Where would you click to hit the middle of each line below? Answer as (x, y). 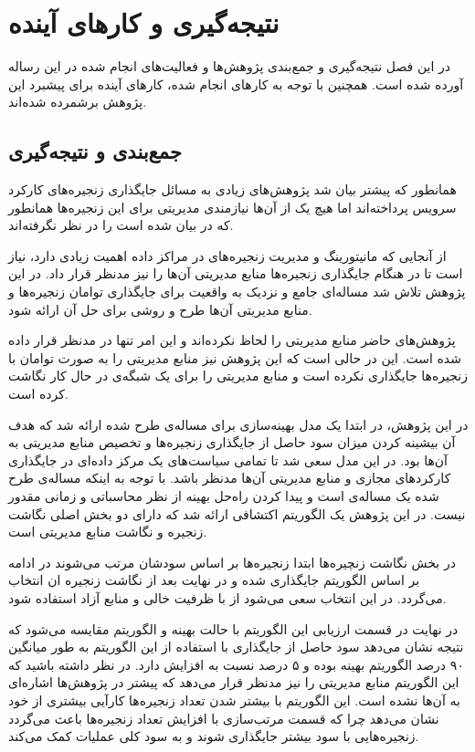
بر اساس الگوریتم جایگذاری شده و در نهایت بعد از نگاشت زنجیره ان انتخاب (214, 580)
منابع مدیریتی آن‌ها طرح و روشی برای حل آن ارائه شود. (160, 309)
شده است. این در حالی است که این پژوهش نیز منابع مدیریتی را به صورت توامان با (235, 357)
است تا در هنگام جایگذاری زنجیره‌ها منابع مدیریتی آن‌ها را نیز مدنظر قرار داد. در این (236, 273)
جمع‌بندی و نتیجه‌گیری (95, 151)
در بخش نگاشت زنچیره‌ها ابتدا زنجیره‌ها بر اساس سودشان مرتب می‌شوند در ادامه (232, 562)
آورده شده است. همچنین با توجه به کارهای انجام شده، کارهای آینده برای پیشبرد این (236, 84)
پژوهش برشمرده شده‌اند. (78, 102)
